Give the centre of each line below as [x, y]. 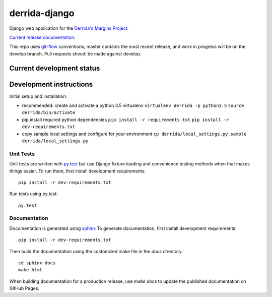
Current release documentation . [42, 37]
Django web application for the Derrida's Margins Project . [69, 28]
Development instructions [51, 84]
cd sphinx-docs [37, 263]
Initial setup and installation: [38, 96]
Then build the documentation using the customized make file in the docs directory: [96, 251]
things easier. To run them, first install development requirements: [78, 171]
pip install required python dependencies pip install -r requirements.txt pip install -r [125, 120]
